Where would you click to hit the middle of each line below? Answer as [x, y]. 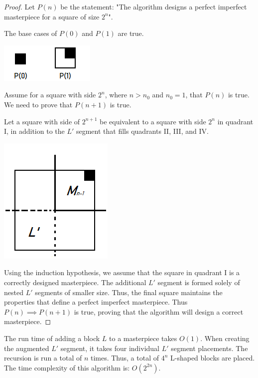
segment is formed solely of [199, 282]
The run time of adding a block [52, 338]
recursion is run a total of [43, 358]
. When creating [225, 338]
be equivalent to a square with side [153, 121]
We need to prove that [38, 104]
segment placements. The [209, 348]
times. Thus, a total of [125, 358]
